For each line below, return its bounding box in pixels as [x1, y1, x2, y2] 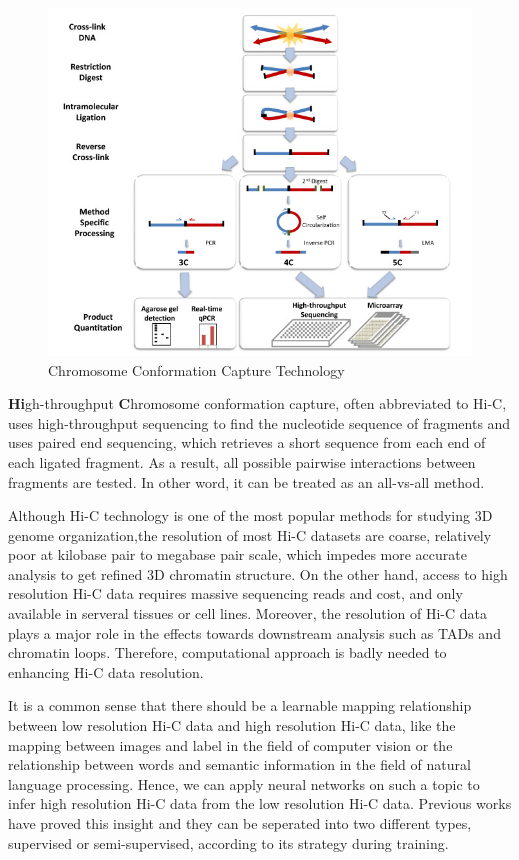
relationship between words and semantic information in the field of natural [8, 754, 471, 775]
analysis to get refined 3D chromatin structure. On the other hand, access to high [8, 563, 508, 584]
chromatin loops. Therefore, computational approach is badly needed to [8, 642, 447, 663]
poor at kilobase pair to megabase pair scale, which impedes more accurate [8, 544, 467, 565]
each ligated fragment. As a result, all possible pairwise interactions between [8, 451, 476, 472]
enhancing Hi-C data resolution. [8, 661, 204, 682]
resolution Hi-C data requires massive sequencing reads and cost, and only [8, 583, 463, 604]
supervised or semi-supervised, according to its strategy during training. [8, 832, 449, 853]
